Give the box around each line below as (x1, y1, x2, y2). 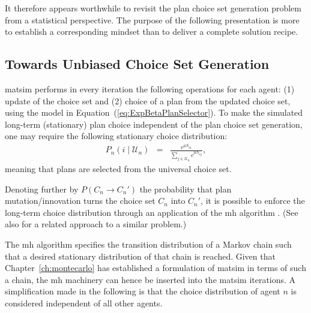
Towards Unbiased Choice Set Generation (5, 55, 270, 73)
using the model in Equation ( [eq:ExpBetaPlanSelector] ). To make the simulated (5, 106, 303, 119)
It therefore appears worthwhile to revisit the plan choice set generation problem (5, 2, 301, 14)
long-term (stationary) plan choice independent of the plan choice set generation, (5, 118, 303, 130)
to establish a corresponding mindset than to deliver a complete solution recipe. (5, 25, 298, 38)
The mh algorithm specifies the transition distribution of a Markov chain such (5, 238, 292, 251)
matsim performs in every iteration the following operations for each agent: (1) (5, 82, 295, 95)
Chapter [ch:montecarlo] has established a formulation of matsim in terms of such (5, 261, 306, 274)
